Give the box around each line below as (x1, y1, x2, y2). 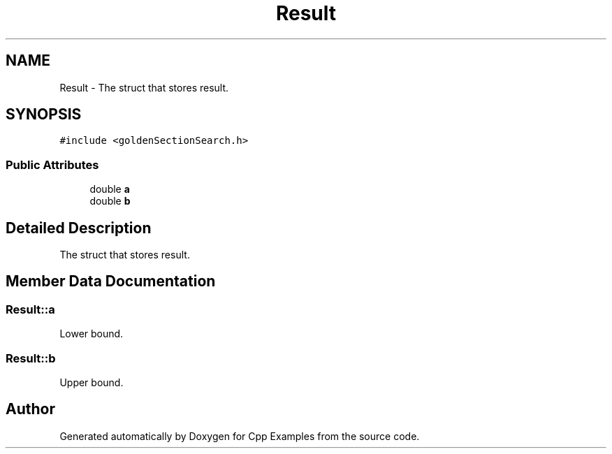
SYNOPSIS (6, 105, 82, 124)
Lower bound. (59, 328, 124, 340)
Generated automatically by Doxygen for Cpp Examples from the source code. (59, 430, 420, 442)
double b (89, 195, 131, 207)
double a (89, 183, 130, 196)
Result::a (6, 302, 55, 316)
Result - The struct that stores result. (59, 81, 229, 94)
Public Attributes (6, 157, 99, 172)
